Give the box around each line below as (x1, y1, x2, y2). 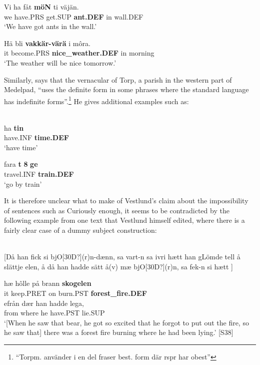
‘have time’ (4, 142, 38, 152)
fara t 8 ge (4, 159, 38, 169)
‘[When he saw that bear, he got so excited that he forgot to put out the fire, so (4, 317, 249, 327)
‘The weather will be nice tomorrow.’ (4, 57, 116, 68)
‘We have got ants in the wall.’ (4, 21, 97, 32)
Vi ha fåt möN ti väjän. (4, 2, 79, 12)
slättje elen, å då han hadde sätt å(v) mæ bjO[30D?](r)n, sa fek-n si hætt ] (4, 261, 233, 271)
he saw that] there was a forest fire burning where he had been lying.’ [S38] (4, 327, 233, 337)
